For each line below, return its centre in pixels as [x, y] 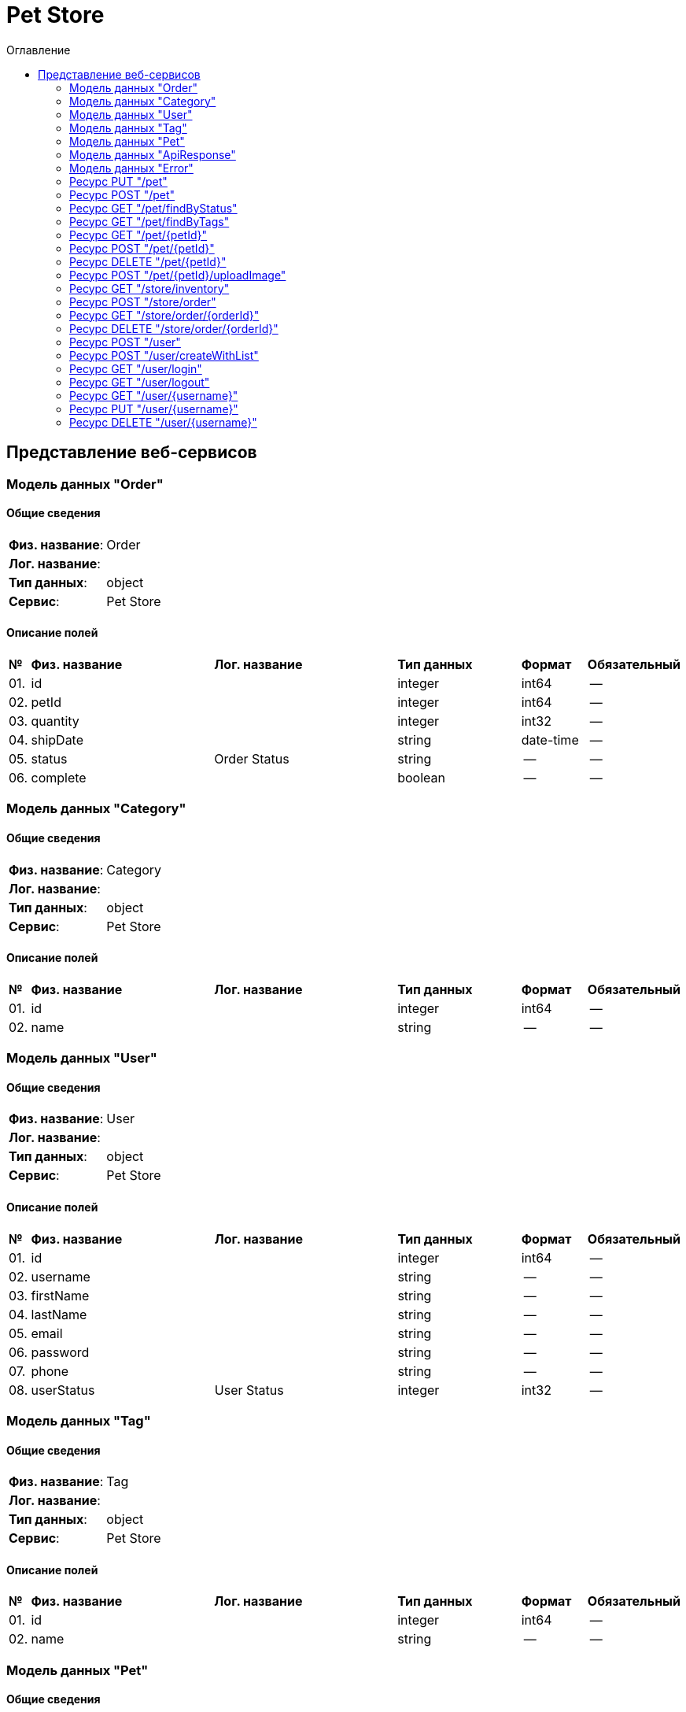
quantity [55, 721]
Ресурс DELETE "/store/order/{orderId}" [174, 328]
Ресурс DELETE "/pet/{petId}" [148, 261]
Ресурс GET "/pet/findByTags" [149, 221]
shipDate [57, 740]
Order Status [252, 759]
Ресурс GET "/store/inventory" [149, 288]
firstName [60, 1295]
